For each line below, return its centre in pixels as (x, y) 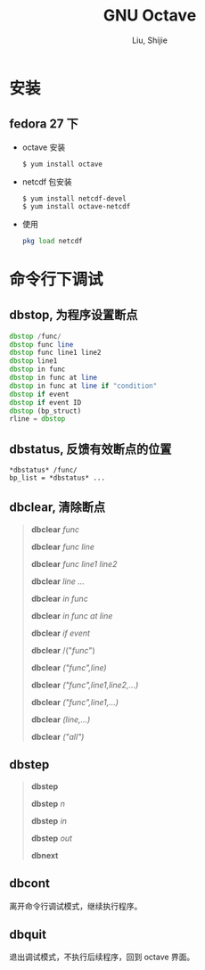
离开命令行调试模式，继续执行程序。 (76, 906)
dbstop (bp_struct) (45, 411)
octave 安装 (44, 147)
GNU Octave (150, 16)
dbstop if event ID (45, 402)
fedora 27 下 (44, 124)
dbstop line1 (33, 361)
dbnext (45, 855)
